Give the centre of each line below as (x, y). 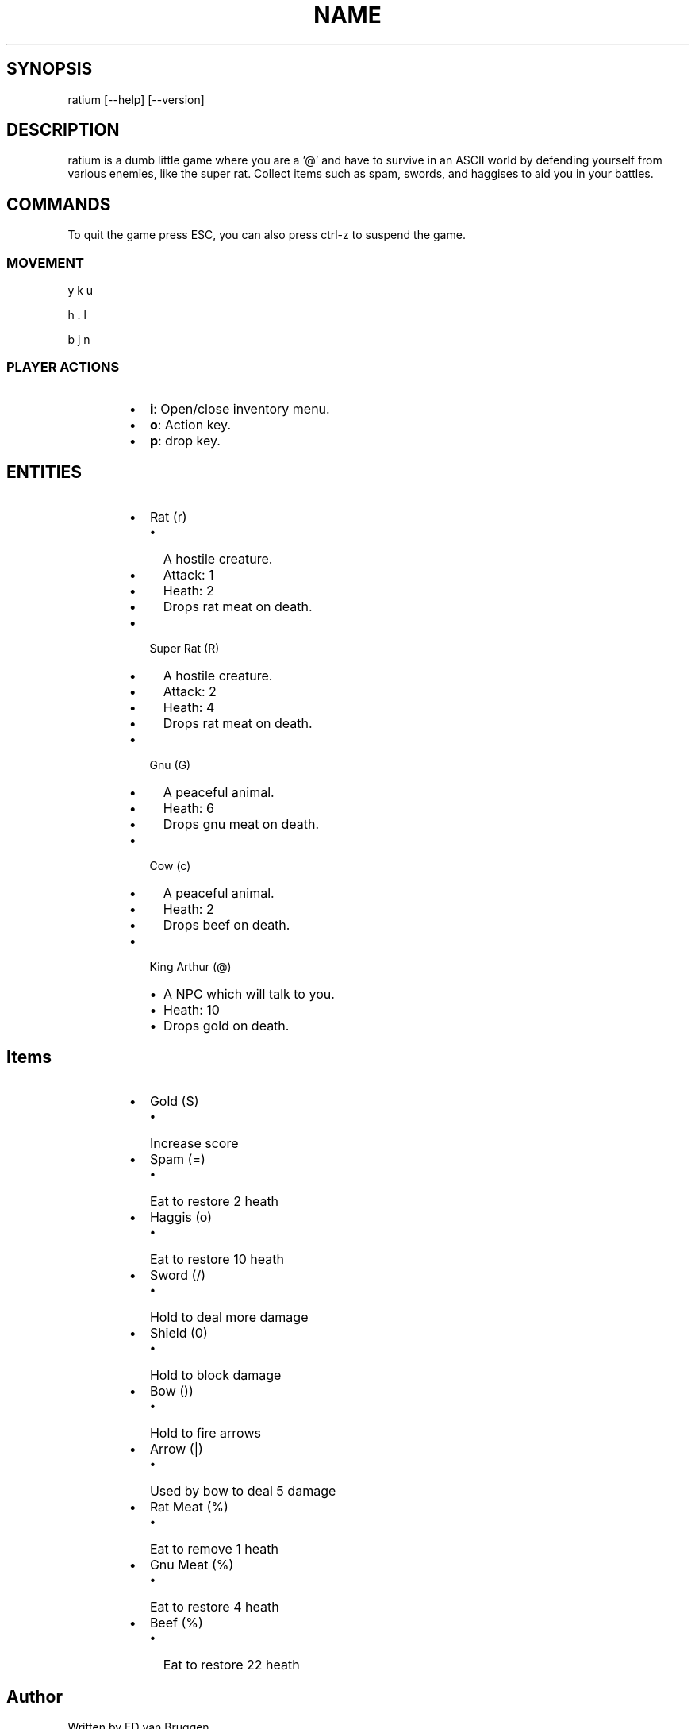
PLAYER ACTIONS (63, 367)
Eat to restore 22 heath (231, 1665)
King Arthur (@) (190, 966)
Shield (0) (179, 1333)
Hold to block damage (215, 1375)
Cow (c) (170, 865)
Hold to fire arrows (205, 1433)
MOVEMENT (45, 262)
